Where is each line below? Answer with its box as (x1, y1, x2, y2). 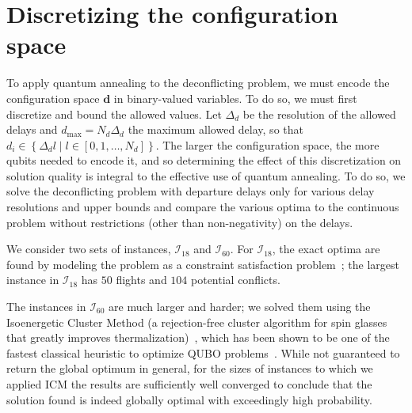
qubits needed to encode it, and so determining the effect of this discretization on (6, 152, 402, 169)
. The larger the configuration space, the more (155, 136, 380, 153)
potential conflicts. (191, 271, 280, 288)
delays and (6, 121, 58, 138)
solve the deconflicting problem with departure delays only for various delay (6, 183, 375, 199)
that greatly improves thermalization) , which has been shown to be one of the (6, 329, 390, 346)
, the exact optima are (272, 241, 380, 257)
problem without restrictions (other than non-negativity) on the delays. (6, 214, 353, 230)
